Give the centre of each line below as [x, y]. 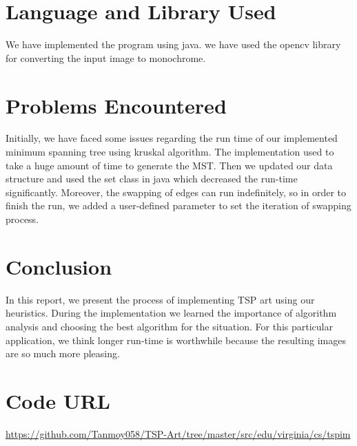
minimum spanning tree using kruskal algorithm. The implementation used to [170, 152]
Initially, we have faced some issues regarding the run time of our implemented [172, 138]
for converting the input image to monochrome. [106, 57]
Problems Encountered [116, 105]
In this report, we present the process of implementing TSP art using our [160, 299]
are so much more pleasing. [63, 353]
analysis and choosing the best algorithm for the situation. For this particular [169, 326]
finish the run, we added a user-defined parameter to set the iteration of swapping [178, 205]
